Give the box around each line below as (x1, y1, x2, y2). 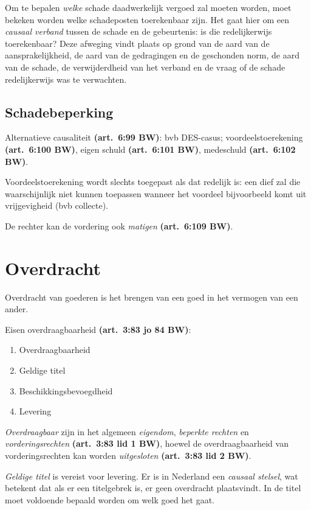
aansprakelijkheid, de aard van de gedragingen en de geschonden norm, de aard (5, 49, 299, 61)
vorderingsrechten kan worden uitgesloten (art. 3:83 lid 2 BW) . (5, 449, 251, 461)
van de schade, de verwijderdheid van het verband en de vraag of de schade (5, 60, 285, 73)
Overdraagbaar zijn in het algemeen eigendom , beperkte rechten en (5, 425, 249, 438)
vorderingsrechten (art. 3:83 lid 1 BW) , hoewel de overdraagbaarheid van (5, 437, 289, 450)
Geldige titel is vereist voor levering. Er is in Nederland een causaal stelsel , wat (5, 469, 298, 482)
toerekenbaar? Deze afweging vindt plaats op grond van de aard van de (5, 37, 270, 49)
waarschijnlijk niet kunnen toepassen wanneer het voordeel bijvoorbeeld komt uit (5, 187, 307, 200)
